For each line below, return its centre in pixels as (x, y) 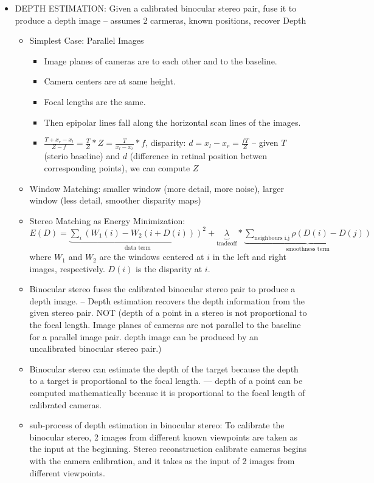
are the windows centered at (152, 257)
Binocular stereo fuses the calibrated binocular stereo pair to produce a (162, 289)
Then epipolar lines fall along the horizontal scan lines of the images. (172, 122)
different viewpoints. (67, 472)
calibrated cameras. (65, 404)
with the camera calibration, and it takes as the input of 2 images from (162, 461)
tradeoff (227, 243)
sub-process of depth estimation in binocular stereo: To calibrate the (157, 425)
